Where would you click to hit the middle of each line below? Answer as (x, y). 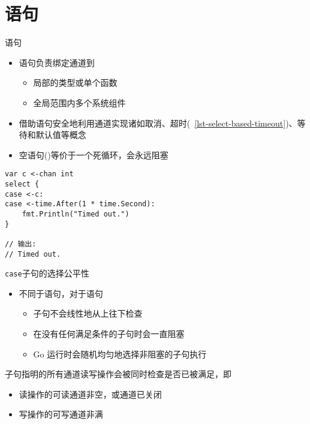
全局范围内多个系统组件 (79, 102)
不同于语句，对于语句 (61, 293)
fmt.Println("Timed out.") (76, 214)
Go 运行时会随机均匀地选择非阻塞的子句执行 (120, 354)
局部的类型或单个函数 (75, 82)
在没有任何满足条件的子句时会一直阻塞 (109, 334)
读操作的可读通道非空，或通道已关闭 (90, 394)
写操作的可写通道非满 (61, 414)
